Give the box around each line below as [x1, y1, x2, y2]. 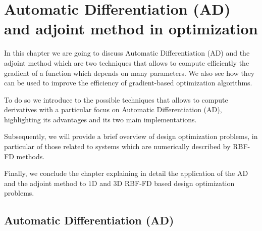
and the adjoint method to [4, 177, 86, 188]
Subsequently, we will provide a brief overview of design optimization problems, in [4, 131, 258, 142]
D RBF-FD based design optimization [117, 177, 235, 188]
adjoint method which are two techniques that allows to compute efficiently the [4, 57, 249, 68]
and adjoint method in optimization [4, 18, 258, 39]
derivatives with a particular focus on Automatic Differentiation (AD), [4, 104, 222, 115]
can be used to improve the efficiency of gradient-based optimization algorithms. [4, 77, 252, 88]
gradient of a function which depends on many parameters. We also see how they [4, 67, 255, 78]
